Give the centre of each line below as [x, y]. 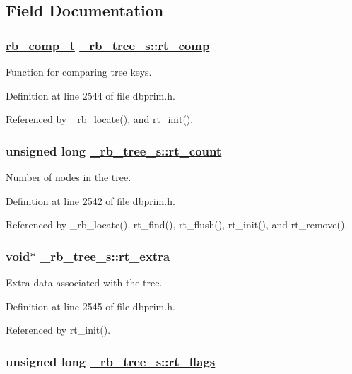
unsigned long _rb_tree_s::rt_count [114, 150]
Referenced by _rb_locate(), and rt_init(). [100, 119]
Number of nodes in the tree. [69, 177]
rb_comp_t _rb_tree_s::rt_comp [108, 45]
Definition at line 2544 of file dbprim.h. [90, 95]
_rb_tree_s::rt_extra [105, 256]
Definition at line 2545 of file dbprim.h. [90, 306]
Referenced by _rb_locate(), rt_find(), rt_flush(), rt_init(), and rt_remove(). [177, 224]
